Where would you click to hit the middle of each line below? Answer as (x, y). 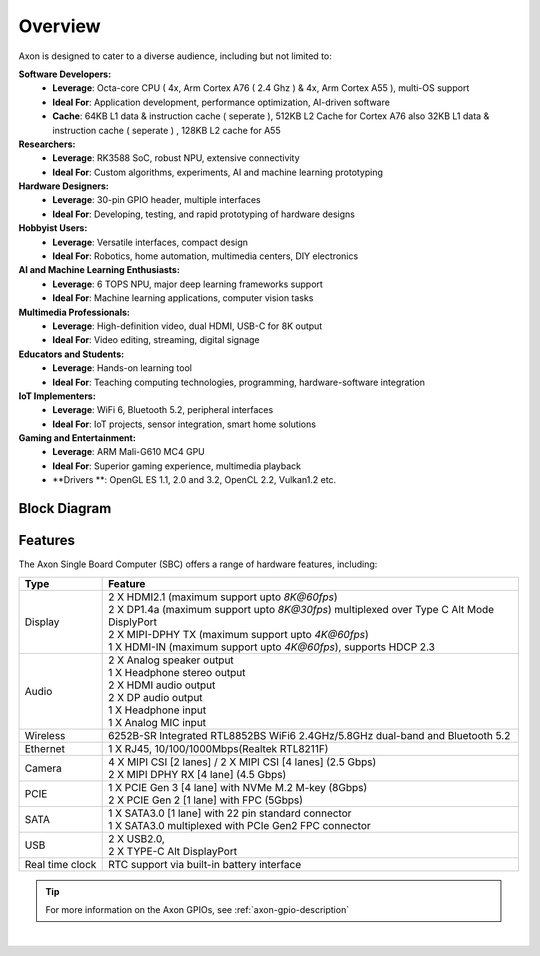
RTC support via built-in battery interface (205, 864)
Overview (59, 26)
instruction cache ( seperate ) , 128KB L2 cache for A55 (166, 130)
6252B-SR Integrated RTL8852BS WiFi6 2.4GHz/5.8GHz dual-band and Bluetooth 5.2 (309, 735)
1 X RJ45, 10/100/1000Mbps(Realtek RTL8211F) (218, 748)
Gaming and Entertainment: (77, 438)
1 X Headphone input (157, 710)
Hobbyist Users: (53, 228)
